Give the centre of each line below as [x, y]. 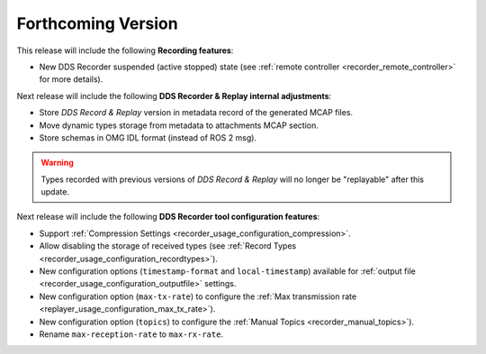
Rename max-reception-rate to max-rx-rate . [131, 334]
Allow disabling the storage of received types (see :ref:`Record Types [168, 246]
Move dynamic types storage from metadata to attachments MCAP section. [179, 125]
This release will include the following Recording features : [125, 50]
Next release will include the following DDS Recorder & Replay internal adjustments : [174, 95]
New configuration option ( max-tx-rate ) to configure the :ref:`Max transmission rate [198, 296]
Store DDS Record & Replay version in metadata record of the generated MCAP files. [196, 113]
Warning [57, 163]
